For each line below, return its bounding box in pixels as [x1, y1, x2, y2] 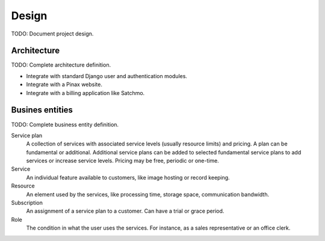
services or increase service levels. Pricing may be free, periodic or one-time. [26, 157, 219, 165]
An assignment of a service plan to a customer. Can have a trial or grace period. [26, 207, 224, 215]
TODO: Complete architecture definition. [11, 61, 111, 69]
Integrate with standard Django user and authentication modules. [26, 72, 188, 79]
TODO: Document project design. [11, 30, 94, 37]
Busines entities [11, 105, 73, 115]
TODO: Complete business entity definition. [11, 121, 119, 128]
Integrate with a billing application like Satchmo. [26, 89, 145, 96]
